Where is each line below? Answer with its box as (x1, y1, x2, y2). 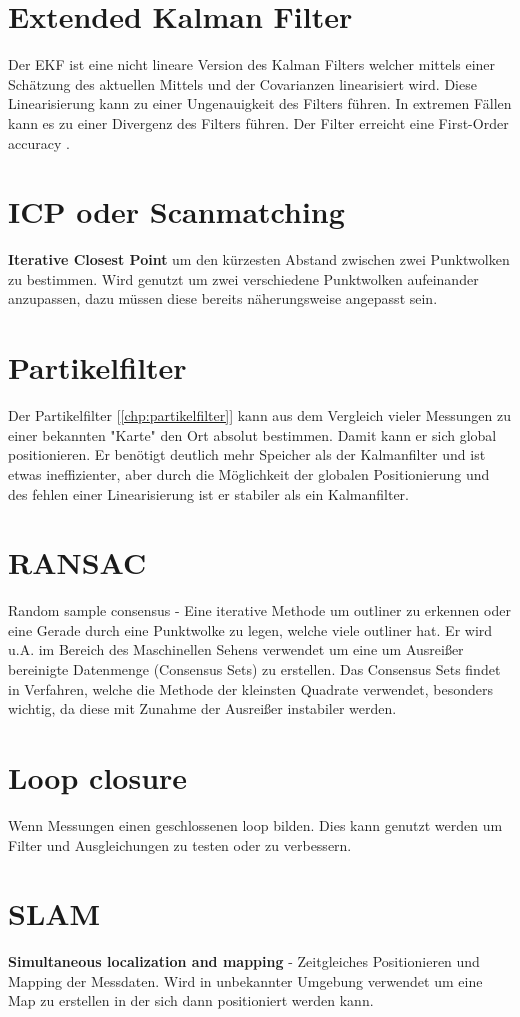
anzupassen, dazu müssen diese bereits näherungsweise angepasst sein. (8, 288, 438, 309)
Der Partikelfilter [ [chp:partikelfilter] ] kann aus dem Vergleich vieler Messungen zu (8, 405, 512, 426)
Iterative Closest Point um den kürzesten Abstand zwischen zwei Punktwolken (8, 249, 510, 270)
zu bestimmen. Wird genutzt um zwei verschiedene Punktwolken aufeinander (8, 268, 479, 289)
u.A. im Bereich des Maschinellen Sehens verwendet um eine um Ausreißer (8, 639, 464, 660)
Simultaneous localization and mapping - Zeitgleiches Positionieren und (8, 951, 480, 972)
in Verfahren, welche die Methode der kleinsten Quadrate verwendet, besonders (8, 678, 494, 699)
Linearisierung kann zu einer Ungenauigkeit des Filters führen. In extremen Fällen (8, 93, 512, 114)
